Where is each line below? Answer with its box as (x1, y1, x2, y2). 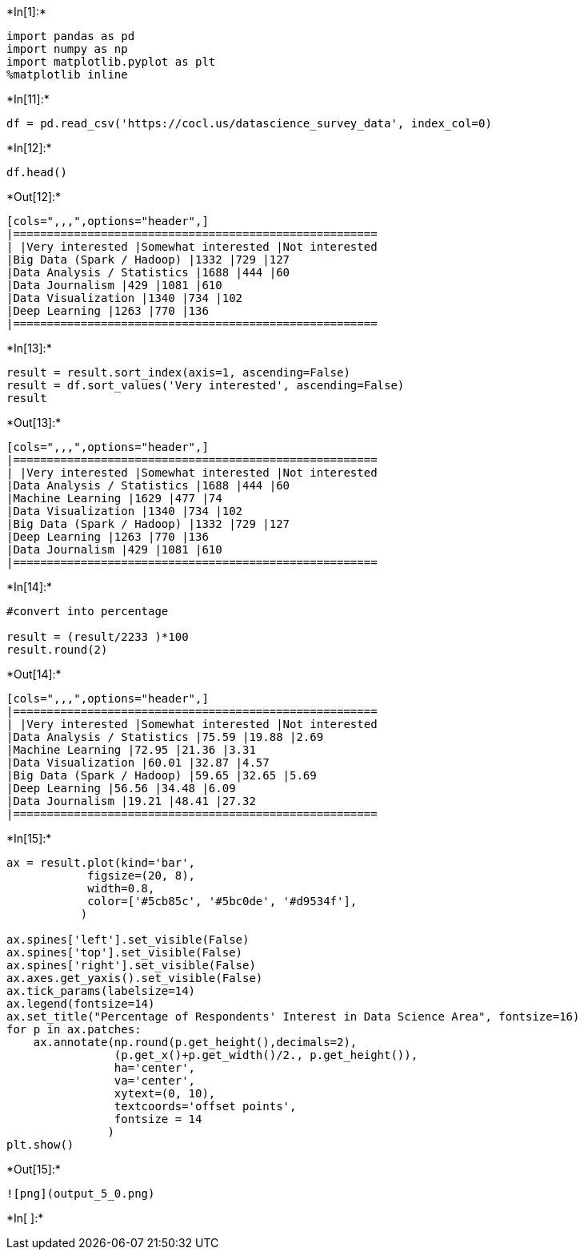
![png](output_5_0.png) (6, 1187, 155, 1200)
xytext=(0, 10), (114, 1087, 216, 1100)
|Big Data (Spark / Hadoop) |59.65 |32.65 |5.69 (6, 769, 317, 782)
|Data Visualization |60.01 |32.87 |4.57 (6, 756, 270, 769)
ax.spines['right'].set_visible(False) (6, 959, 256, 972)
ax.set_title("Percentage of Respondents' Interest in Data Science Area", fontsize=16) (6, 1010, 580, 1023)
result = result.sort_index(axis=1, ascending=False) (6, 366, 350, 379)
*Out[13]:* (6, 416, 62, 429)
